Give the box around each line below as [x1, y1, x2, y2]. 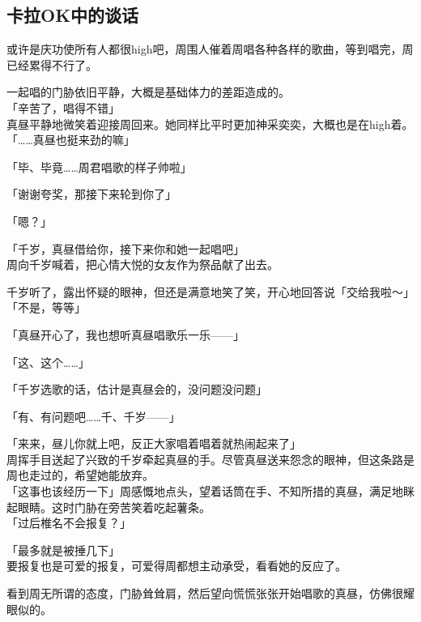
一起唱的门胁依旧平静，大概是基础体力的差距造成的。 [6, 83, 290, 100]
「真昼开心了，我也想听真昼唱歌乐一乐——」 [6, 326, 245, 343]
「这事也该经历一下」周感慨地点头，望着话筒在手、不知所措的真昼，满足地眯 [6, 483, 415, 500]
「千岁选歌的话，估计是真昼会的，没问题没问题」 [6, 381, 267, 398]
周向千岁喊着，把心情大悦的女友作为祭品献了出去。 [6, 256, 279, 273]
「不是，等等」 [6, 299, 86, 316]
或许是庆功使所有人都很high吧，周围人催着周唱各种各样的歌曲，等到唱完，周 [6, 40, 414, 58]
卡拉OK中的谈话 [6, 2, 139, 28]
